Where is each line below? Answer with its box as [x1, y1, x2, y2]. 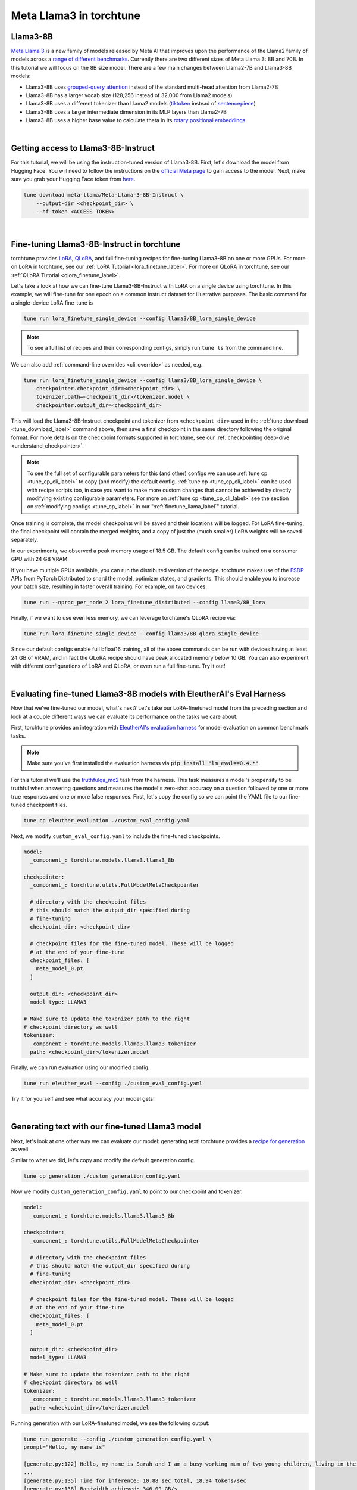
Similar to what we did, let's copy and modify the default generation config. [11, 1157, 196, 1164]
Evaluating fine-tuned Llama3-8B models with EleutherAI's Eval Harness [11, 689, 286, 699]
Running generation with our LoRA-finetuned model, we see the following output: [11, 1419, 210, 1427]
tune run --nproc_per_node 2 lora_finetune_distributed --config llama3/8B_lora [23, 599, 265, 606]
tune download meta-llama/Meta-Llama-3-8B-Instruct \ [23, 191, 184, 198]
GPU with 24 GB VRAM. [11, 555, 70, 563]
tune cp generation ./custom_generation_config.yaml [23, 1173, 181, 1179]
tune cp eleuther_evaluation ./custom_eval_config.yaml [23, 817, 190, 824]
